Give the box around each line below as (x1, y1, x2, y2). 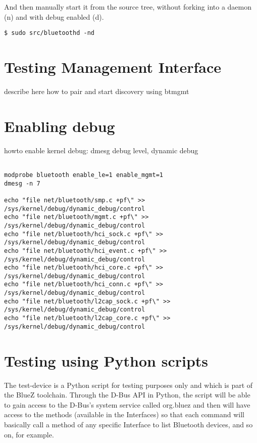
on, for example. (4, 429, 54, 439)
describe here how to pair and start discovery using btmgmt (4, 85, 189, 96)
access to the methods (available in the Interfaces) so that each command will (4, 409, 244, 420)
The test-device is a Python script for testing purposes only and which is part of (4, 379, 253, 390)
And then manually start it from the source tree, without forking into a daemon (4, 2, 251, 12)
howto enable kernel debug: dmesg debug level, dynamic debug (4, 145, 198, 155)
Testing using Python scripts (4, 350, 209, 371)
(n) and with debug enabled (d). (4, 11, 104, 22)
